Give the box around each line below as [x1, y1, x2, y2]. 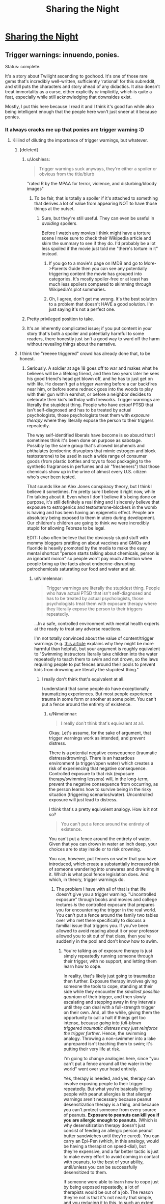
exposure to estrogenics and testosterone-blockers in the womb [27, 504, 157, 510]
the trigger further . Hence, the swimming [63, 1030, 146, 1037]
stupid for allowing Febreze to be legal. [27, 525, 106, 531]
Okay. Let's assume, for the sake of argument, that [49, 730, 151, 736]
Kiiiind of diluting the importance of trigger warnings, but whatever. [12, 137, 148, 143]
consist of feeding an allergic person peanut [63, 1128, 153, 1134]
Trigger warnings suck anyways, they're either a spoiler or [39, 166, 157, 172]
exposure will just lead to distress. [49, 797, 118, 803]
